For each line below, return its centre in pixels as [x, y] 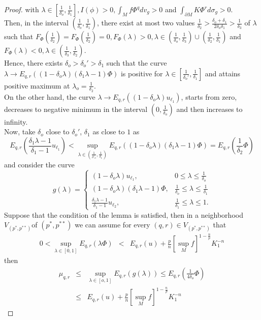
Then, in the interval [36, 22]
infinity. [16, 121]
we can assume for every [112, 225]
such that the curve [137, 63]
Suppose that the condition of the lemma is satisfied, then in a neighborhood [124, 214]
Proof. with [22, 9]
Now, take [20, 132]
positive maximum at [37, 85]
